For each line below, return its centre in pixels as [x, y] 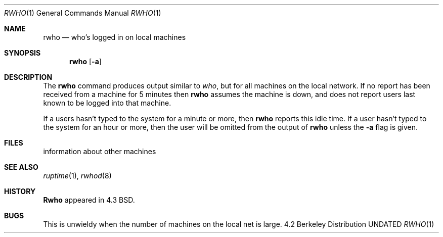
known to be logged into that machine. [107, 103]
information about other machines [100, 151]
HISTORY [20, 191]
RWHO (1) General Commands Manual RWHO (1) [83, 13]
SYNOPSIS [23, 53]
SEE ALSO [21, 167]
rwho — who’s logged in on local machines [115, 37]
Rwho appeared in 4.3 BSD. [89, 200]
